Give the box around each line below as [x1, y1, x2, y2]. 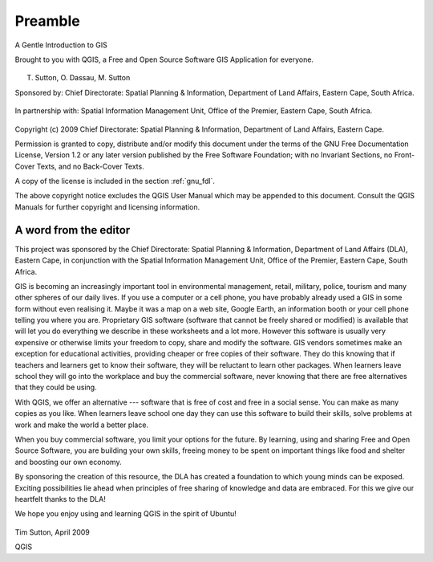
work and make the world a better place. [14, 420, 148, 430]
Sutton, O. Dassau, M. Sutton [34, 73, 131, 83]
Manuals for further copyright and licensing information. [14, 202, 200, 212]
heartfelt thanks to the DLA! [14, 494, 106, 503]
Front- [394, 150, 415, 160]
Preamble [14, 12, 80, 30]
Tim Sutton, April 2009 [14, 527, 90, 537]
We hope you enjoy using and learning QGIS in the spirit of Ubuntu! [14, 509, 237, 519]
